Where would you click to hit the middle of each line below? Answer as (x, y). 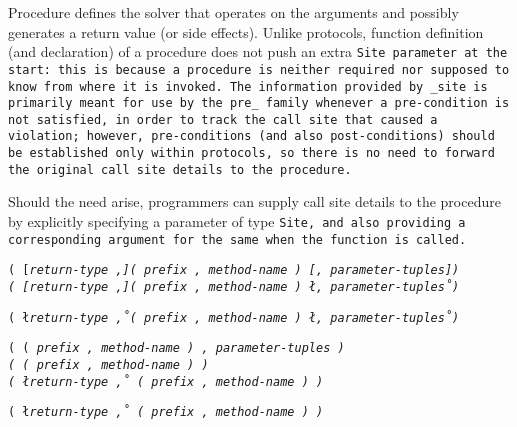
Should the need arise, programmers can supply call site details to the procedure (254, 201)
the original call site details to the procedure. (180, 169)
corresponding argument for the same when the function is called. (237, 239)
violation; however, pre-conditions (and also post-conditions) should (251, 136)
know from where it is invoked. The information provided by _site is (248, 86)
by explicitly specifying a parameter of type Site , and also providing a (237, 221)
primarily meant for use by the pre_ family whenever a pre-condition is (259, 103)
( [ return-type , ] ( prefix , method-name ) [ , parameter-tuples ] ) (234, 270)
